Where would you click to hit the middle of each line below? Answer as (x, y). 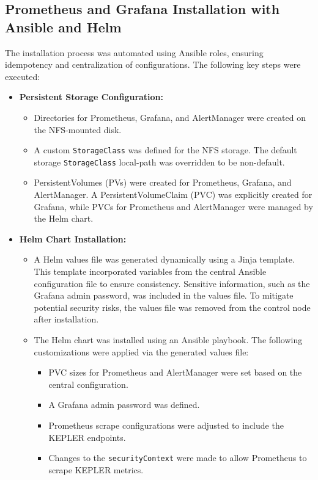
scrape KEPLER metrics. (96, 469)
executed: (23, 76)
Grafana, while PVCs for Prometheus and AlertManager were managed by (173, 206)
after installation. (66, 319)
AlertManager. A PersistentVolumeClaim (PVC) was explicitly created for (173, 195)
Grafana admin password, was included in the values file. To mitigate (164, 295)
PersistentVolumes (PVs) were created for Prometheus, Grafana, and (163, 182)
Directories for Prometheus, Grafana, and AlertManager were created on (170, 117)
